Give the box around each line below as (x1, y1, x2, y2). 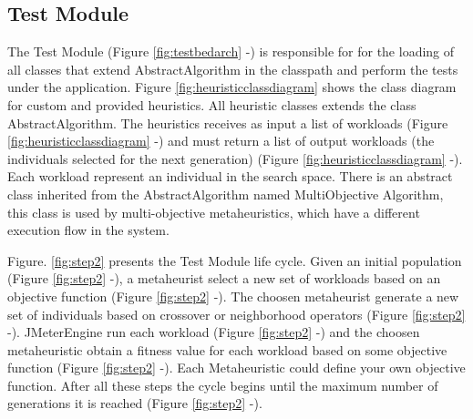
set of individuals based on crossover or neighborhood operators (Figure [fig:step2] (7, 304, 466, 323)
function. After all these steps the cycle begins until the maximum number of (7, 375, 438, 394)
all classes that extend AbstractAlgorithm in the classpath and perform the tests (7, 59, 458, 78)
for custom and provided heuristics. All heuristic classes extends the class (7, 95, 416, 114)
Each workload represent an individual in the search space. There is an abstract (7, 167, 453, 186)
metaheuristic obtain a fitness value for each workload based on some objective (7, 340, 447, 359)
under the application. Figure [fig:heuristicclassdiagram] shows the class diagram (7, 77, 457, 97)
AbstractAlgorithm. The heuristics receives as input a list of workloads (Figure (7, 113, 448, 132)
